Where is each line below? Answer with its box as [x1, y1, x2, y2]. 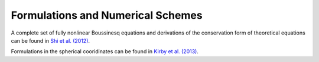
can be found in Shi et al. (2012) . [11, 37, 90, 44]
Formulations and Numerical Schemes [11, 9, 203, 22]
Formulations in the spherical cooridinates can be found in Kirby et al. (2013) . [11, 48, 199, 55]
